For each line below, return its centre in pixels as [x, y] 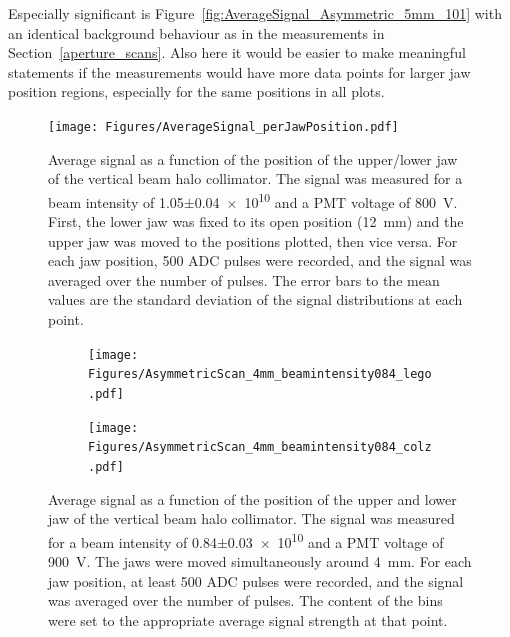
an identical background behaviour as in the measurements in [196, 32]
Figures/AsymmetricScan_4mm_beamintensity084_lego [260, 374]
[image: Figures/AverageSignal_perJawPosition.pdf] [223, 126]
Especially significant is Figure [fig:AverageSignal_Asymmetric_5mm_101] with [255, 13]
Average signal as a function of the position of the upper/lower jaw [253, 158]
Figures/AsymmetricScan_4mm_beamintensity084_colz [260, 447]
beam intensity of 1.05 [116, 201]
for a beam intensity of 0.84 [132, 541]
